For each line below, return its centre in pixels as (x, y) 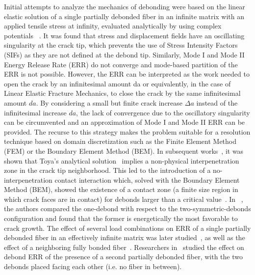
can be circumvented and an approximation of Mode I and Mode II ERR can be (125, 122)
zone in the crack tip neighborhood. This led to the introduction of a (107, 170)
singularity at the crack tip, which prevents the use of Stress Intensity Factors (121, 45)
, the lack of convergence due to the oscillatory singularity (163, 112)
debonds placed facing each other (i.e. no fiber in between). (93, 266)
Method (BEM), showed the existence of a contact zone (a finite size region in (121, 189)
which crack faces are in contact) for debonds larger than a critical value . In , (124, 199)
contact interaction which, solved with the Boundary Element (147, 179)
